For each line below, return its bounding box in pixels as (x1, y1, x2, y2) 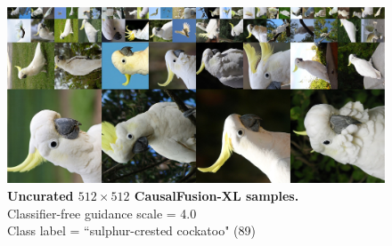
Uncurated (7, 186, 74, 204)
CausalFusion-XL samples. (134, 186, 299, 204)
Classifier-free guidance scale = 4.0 (7, 203, 197, 222)
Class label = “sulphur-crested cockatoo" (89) (7, 221, 256, 240)
